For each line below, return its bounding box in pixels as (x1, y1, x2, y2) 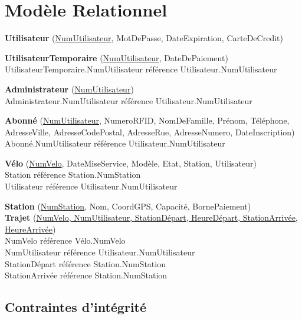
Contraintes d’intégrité (5, 298, 147, 316)
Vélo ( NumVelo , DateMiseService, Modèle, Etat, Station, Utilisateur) (5, 157, 257, 169)
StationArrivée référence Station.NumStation (5, 269, 168, 281)
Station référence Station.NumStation (5, 168, 141, 181)
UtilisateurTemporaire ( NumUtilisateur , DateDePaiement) (5, 51, 228, 64)
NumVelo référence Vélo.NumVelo (5, 234, 126, 247)
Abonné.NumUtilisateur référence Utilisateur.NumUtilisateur (5, 137, 225, 149)
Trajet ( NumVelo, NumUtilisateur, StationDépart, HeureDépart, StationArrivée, (5, 211, 298, 224)
